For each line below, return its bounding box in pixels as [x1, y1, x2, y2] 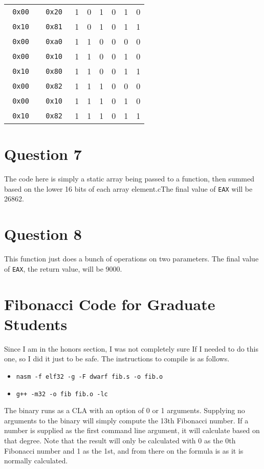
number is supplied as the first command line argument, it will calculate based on [4, 425, 260, 436]
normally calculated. [4, 455, 68, 466]
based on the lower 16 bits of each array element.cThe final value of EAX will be [4, 183, 253, 194]
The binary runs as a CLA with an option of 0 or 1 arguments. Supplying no [4, 405, 245, 416]
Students [4, 313, 68, 334]
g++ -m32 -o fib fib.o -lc [16, 390, 108, 398]
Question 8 [4, 223, 82, 244]
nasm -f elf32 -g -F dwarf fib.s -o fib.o [16, 373, 163, 380]
